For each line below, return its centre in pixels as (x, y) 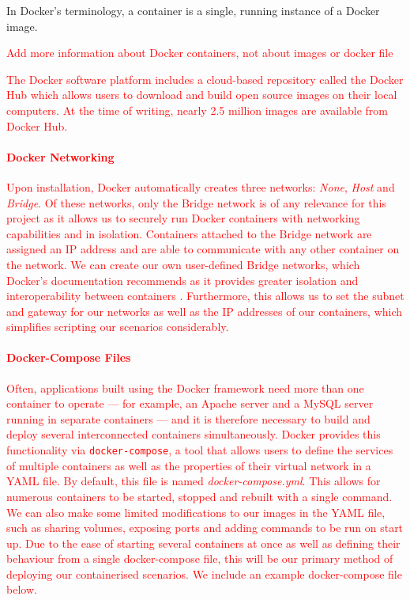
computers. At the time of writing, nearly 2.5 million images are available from (197, 110)
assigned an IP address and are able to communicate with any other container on (203, 249)
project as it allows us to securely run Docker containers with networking (183, 218)
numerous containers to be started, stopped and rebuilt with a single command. (199, 496)
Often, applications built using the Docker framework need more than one (185, 387)
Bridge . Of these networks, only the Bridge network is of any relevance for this (196, 202)
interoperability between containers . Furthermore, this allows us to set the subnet (205, 296)
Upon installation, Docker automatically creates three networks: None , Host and (201, 186)
